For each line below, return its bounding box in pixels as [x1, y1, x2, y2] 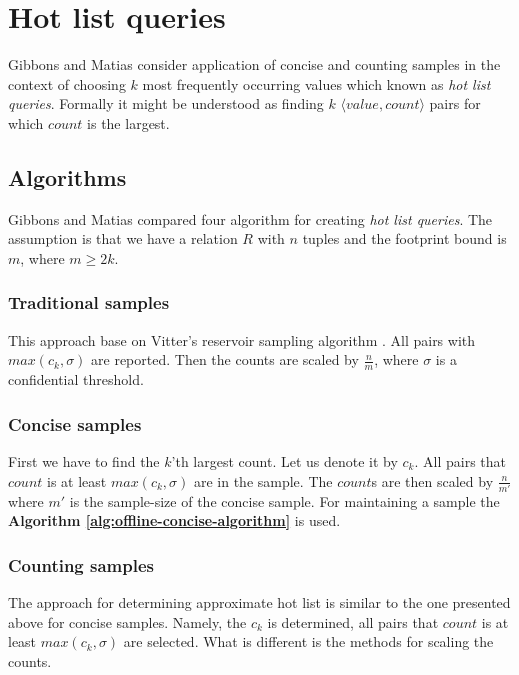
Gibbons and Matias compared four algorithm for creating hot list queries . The [8, 208, 493, 229]
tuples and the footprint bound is [302, 228, 507, 249]
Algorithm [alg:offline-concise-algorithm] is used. [8, 510, 341, 531]
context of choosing [8, 73, 126, 94]
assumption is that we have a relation [8, 228, 238, 249]
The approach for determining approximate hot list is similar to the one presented [8, 592, 511, 613]
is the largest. [87, 112, 170, 133]
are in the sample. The [193, 470, 333, 491]
